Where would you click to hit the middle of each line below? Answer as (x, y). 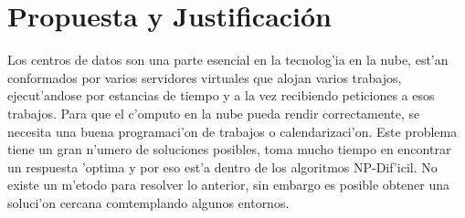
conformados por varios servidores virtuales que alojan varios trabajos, (205, 77)
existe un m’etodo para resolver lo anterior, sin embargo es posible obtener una (229, 185)
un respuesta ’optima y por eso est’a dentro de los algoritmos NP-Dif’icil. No (222, 166)
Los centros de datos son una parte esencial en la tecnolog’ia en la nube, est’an (228, 60)
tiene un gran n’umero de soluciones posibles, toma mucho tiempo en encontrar (229, 149)
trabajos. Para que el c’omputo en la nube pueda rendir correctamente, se (214, 113)
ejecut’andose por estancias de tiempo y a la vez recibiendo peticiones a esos (221, 95)
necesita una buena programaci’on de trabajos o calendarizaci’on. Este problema (232, 131)
